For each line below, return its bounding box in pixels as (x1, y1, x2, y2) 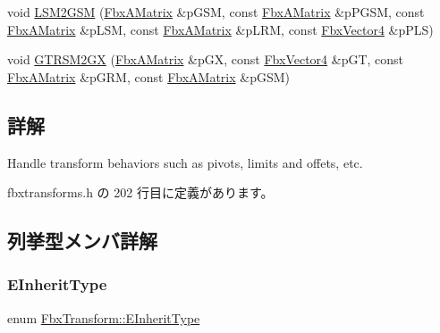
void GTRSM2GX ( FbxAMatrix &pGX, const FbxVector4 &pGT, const (7, 50, 404, 69)
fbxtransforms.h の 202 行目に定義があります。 (7, 183, 274, 202)
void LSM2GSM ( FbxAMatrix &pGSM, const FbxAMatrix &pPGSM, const (7, 3, 425, 21)
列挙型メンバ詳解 (7, 227, 157, 254)
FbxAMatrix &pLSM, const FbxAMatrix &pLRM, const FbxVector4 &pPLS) (7, 20, 434, 38)
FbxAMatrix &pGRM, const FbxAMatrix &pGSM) (7, 67, 291, 86)
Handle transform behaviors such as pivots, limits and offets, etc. (7, 153, 363, 171)
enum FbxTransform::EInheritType (7, 308, 200, 327)
